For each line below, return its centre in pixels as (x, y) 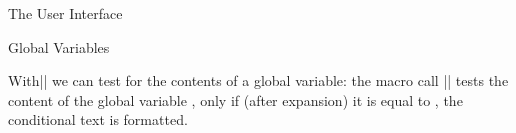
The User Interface (65, 13)
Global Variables (59, 46)
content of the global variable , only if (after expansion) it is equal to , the (235, 99)
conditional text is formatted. (98, 119)
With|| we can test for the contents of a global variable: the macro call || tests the (258, 80)
